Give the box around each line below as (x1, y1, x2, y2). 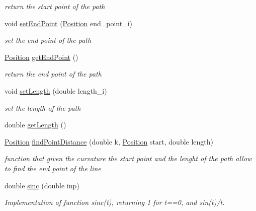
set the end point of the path (5, 35, 92, 45)
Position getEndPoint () (5, 51, 78, 62)
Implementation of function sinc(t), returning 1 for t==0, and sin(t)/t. (5, 197, 225, 207)
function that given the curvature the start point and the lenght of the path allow (5, 153, 252, 164)
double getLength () (5, 119, 66, 130)
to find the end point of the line (5, 163, 101, 173)
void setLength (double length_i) (5, 85, 107, 96)
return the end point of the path (5, 68, 102, 79)
